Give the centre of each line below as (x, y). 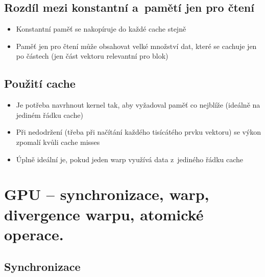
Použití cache (40, 83)
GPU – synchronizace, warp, (107, 194)
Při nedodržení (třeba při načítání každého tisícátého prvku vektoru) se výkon (139, 132)
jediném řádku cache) (50, 115)
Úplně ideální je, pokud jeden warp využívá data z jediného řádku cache (130, 159)
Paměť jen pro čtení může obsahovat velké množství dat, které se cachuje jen (136, 46)
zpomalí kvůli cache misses (58, 142)
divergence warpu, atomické (104, 214)
